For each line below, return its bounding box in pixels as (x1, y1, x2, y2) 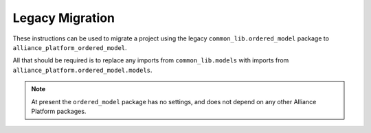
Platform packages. (31, 107, 87, 115)
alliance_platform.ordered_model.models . (12, 66, 153, 74)
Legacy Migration (12, 10, 115, 25)
